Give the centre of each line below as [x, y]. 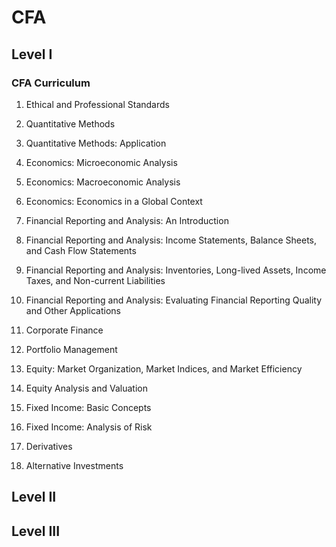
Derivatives [49, 446]
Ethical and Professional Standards [97, 104]
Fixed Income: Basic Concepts [88, 407]
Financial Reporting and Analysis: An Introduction [127, 220]
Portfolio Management [71, 349]
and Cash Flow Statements [81, 250]
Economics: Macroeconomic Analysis [103, 182]
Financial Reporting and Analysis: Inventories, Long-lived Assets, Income [176, 270]
